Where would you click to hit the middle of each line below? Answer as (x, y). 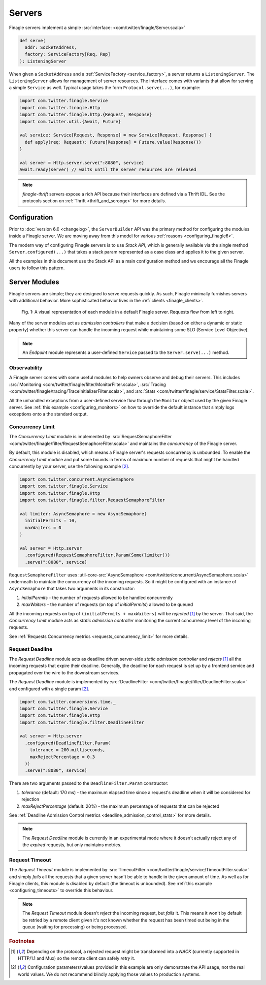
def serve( (33, 40)
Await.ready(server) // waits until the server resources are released (108, 170)
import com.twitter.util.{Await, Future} (70, 121)
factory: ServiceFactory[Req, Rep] (68, 54)
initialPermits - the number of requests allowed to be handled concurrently (97, 598)
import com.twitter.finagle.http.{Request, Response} (86, 115)
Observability (26, 368)
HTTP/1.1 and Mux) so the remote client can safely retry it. (77, 958)
